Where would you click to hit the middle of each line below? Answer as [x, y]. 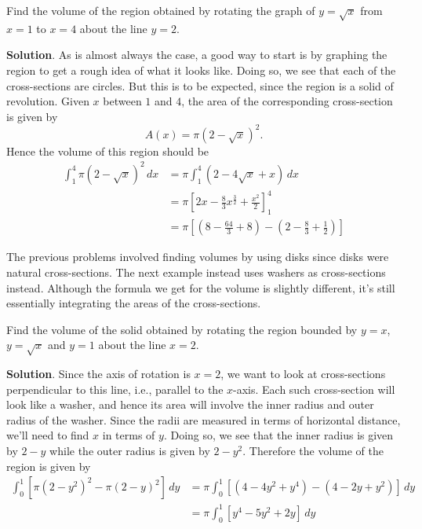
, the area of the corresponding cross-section [287, 101]
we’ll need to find [48, 435]
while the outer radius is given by [130, 451]
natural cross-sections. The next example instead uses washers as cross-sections [196, 272]
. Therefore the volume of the [313, 451]
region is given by [49, 466]
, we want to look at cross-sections [303, 374]
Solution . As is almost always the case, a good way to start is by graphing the [197, 55]
